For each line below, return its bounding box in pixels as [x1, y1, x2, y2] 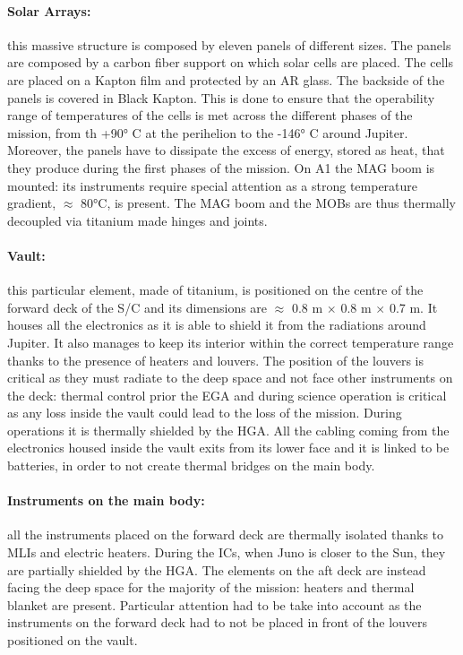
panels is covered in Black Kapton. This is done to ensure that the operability [7, 88, 435, 107]
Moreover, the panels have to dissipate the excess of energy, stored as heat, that [7, 141, 445, 159]
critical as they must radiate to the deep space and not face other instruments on [7, 368, 453, 387]
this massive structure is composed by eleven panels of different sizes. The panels [7, 35, 451, 54]
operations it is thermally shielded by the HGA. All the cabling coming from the [7, 420, 450, 439]
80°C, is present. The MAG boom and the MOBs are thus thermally [81, 194, 456, 212]
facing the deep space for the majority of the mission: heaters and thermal [7, 578, 415, 597]
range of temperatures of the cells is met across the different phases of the [7, 106, 413, 125]
